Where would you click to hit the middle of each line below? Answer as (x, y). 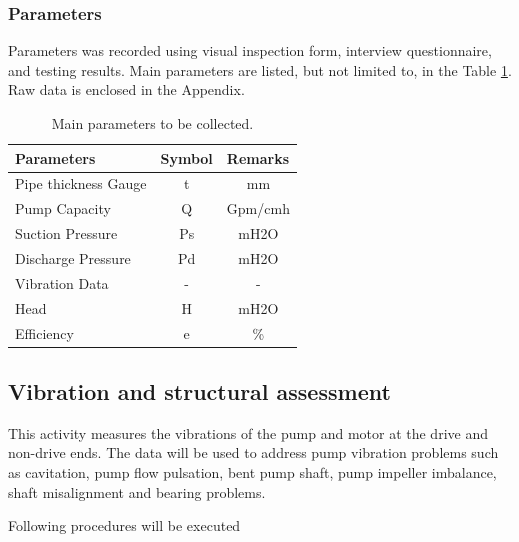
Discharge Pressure (73, 257)
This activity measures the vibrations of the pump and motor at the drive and (248, 432)
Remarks (258, 157)
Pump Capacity (63, 208)
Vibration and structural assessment (199, 390)
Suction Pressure (66, 233)
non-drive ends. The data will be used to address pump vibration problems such (253, 452)
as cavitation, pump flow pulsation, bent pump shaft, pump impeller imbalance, (252, 471)
